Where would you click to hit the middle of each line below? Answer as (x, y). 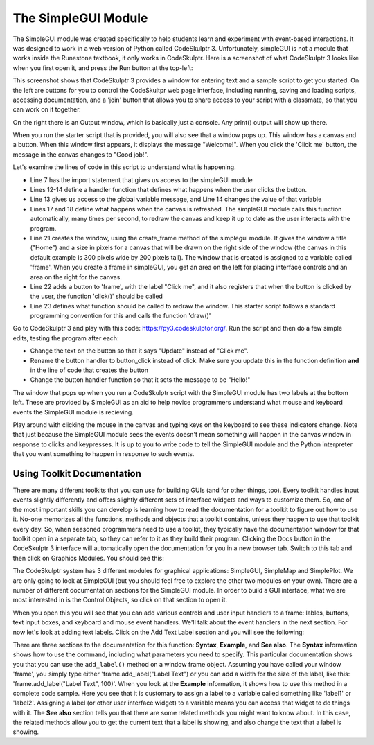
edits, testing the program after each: (66, 338)
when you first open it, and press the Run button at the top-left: (103, 68)
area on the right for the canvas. (76, 277)
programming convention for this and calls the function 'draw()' (121, 316)
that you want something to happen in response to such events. (104, 454)
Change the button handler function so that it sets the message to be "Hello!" (140, 380)
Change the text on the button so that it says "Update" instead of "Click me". (139, 351)
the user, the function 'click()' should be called (96, 296)
